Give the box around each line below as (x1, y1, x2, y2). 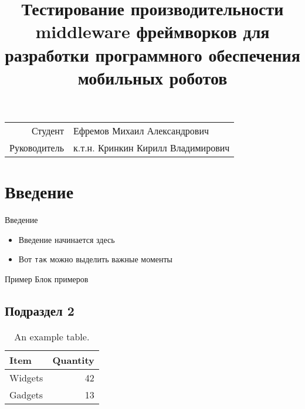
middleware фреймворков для (35, 19, 270, 43)
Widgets (9, 370, 43, 384)
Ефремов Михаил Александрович (73, 123, 209, 137)
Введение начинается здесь (18, 233, 115, 245)
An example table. (14, 329, 90, 343)
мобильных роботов (77, 65, 228, 89)
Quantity (52, 353, 94, 367)
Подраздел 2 (5, 301, 74, 319)
